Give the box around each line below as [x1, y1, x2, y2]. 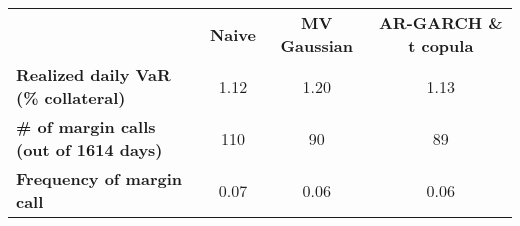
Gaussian [280, 34, 353, 57]
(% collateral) [16, 86, 126, 109]
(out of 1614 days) [16, 138, 163, 161]
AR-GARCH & [378, 11, 503, 34]
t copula [408, 34, 474, 57]
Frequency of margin [16, 167, 183, 190]
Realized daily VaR [16, 63, 171, 86]
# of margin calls [16, 115, 156, 138]
